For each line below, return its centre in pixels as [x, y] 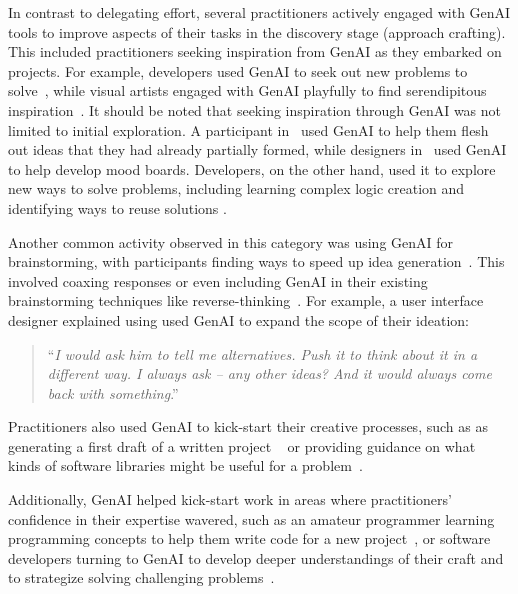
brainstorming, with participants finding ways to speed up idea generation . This [256, 261]
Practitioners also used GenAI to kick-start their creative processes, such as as [248, 426]
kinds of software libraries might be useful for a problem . [185, 465]
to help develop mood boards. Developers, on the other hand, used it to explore [252, 168]
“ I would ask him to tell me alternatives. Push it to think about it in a [262, 353]
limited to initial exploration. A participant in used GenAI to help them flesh [248, 129]
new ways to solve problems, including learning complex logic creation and [236, 188]
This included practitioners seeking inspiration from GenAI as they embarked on [255, 51]
